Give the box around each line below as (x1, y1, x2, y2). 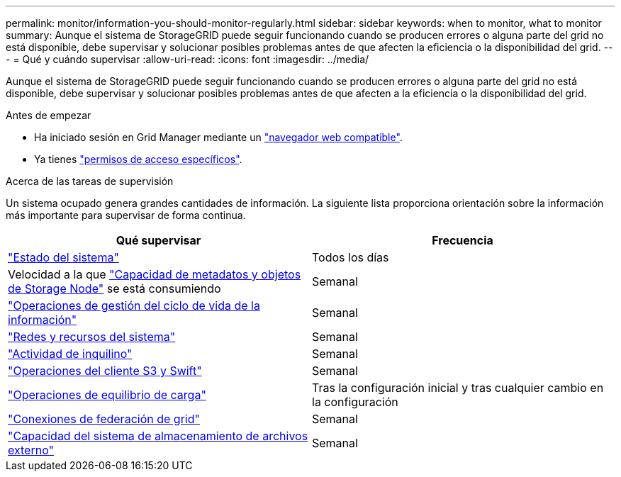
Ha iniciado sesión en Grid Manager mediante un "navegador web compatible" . (34, 131, 403, 143)
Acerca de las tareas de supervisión (6, 175, 174, 187)
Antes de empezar (6, 109, 91, 121)
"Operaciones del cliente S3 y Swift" (8, 364, 202, 378)
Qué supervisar (116, 233, 201, 247)
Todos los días (312, 250, 389, 264)
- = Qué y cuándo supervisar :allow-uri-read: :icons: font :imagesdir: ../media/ (6, 53, 369, 65)
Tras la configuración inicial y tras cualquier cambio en (312, 381, 604, 395)
